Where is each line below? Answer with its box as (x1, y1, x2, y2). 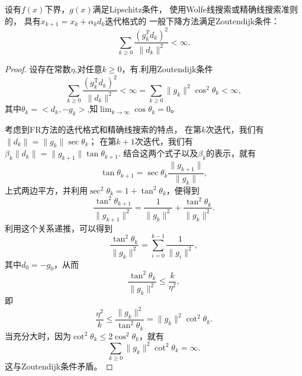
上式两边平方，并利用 (5, 184, 88, 196)
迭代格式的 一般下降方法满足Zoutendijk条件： (105, 14, 280, 27)
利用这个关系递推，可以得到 (5, 221, 113, 234)
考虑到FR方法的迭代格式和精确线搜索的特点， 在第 (5, 123, 202, 135)
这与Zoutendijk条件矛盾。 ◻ (5, 360, 113, 372)
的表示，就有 (206, 147, 256, 159)
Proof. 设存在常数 (5, 63, 71, 75)
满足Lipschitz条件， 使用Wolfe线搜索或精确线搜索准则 (92, 3, 298, 15)
